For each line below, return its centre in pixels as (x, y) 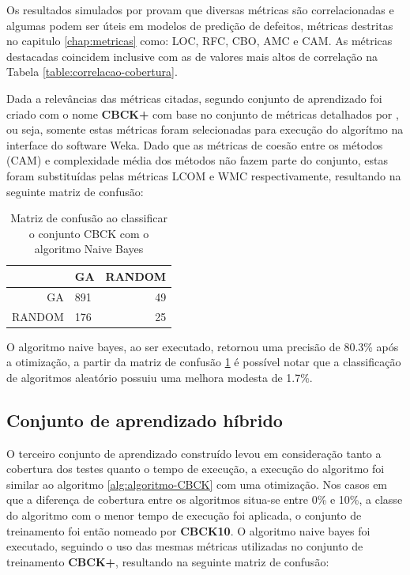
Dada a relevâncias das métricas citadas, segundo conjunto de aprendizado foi (194, 98)
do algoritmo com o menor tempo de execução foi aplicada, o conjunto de (184, 515)
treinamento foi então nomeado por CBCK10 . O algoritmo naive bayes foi (188, 530)
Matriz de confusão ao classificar (89, 218)
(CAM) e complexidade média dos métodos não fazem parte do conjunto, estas (197, 160)
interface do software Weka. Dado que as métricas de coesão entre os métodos (195, 144)
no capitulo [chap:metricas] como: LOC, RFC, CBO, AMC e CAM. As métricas (199, 41)
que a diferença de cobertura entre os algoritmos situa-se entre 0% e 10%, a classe (205, 499)
